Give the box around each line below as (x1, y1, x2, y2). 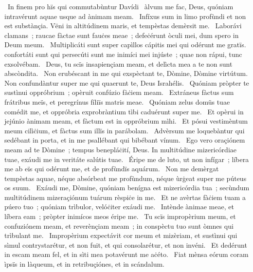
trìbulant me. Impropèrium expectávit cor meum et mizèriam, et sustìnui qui (4, 230, 237, 240)
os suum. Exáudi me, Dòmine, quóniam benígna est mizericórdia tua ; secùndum (4, 182, 250, 193)
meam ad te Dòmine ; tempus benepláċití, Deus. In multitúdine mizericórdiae (4, 144, 236, 154)
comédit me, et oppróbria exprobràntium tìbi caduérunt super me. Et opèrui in (4, 106, 244, 116)
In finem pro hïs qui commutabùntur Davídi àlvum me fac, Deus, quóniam (7, 1, 234, 11)
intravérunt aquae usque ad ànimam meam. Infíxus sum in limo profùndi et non (4, 11, 246, 21)
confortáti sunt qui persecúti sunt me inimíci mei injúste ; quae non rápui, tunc (4, 49, 242, 59)
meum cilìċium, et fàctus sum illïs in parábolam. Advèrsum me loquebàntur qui (4, 125, 245, 135)
